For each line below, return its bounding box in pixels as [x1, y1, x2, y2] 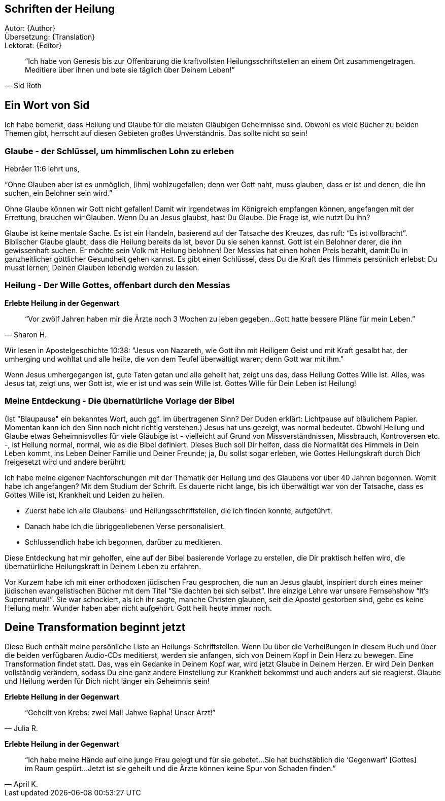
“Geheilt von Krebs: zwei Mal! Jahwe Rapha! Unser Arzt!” [25, 708, 216, 717]
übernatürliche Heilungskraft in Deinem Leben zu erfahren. [5, 562, 201, 571]
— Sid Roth [5, 81, 42, 90]
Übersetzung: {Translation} [5, 32, 95, 42]
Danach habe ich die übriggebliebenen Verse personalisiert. [25, 521, 225, 531]
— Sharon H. [5, 330, 47, 339]
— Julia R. [5, 724, 38, 733]
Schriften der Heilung [5, 3, 115, 15]
